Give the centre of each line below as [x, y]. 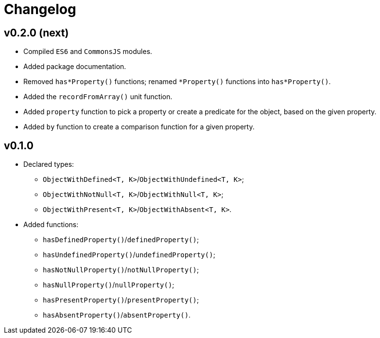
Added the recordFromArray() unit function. [98, 97]
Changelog [40, 9]
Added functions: [51, 225]
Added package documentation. [75, 67]
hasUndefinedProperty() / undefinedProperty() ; [129, 255]
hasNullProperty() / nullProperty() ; [109, 285]
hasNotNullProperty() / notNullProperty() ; [121, 270]
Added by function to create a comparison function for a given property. [139, 127]
